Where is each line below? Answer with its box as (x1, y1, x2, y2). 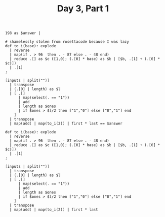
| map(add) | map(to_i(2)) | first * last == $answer (9, 121, 123, 126)
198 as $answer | (5, 31, 41, 36)
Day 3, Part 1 (57, 3, 109, 14)
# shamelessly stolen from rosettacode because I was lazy (5, 39, 129, 44)
